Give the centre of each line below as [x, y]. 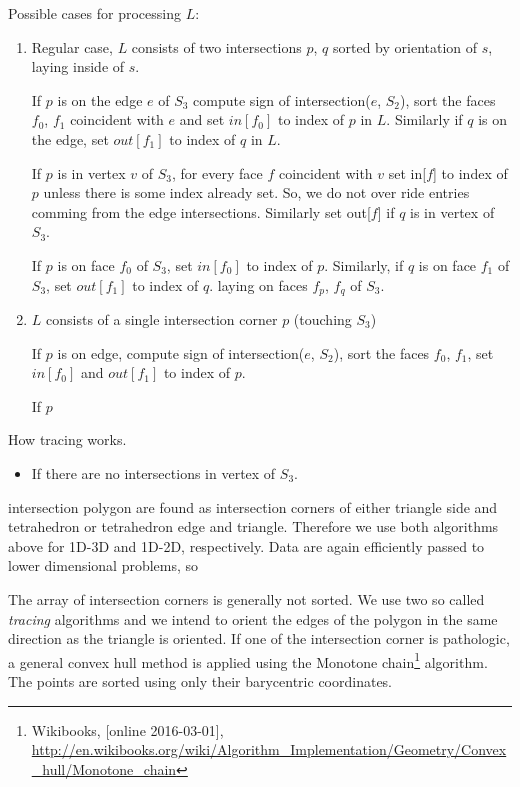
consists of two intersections [216, 46]
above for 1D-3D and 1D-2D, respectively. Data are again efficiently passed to [246, 545]
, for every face [217, 172]
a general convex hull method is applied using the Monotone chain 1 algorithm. [248, 660]
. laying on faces [258, 284]
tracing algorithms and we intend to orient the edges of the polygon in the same [253, 618]
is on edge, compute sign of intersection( [181, 352]
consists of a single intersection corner [162, 318]
